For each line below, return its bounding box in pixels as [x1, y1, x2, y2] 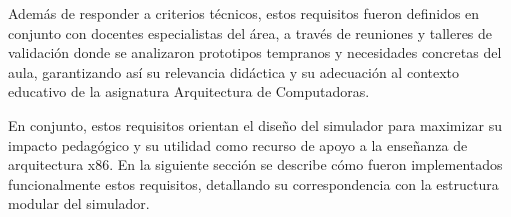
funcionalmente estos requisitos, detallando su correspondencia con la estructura [8, 173, 499, 194]
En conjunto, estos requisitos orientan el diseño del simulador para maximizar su [8, 114, 503, 135]
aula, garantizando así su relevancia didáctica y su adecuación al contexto [8, 61, 460, 82]
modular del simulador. [8, 193, 150, 214]
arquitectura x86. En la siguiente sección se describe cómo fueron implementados [8, 154, 503, 175]
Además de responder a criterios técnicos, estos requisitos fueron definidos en [8, 3, 480, 23]
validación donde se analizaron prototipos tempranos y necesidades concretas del [8, 42, 502, 63]
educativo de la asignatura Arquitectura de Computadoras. [8, 81, 370, 102]
